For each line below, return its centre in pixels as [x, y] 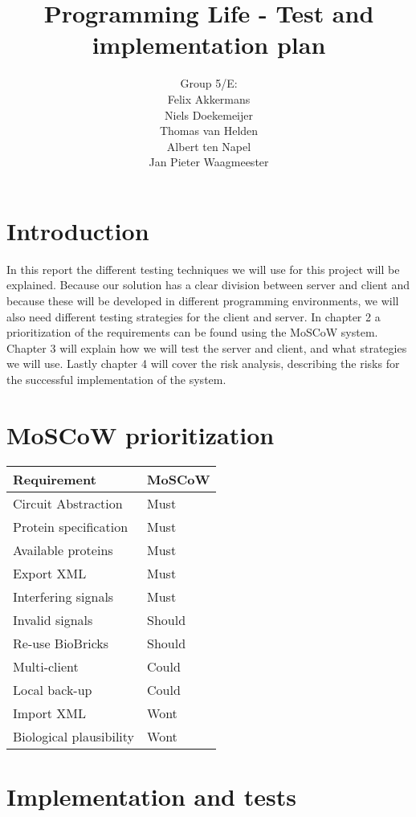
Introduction [78, 230]
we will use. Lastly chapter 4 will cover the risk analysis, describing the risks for [203, 364]
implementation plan [209, 45]
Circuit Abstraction [68, 503]
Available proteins [63, 549]
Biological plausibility [74, 736]
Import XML [49, 713]
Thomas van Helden [209, 131]
